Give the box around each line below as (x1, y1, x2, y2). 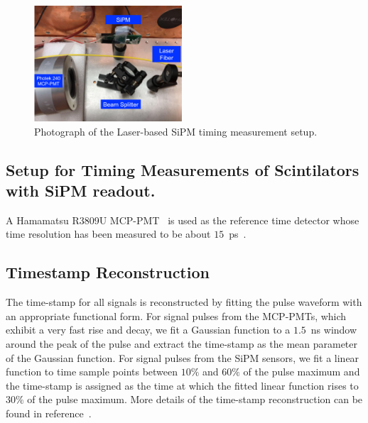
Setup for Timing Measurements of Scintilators (6, 158, 359, 180)
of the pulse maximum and (243, 364, 360, 379)
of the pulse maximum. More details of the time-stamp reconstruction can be (27, 392, 363, 407)
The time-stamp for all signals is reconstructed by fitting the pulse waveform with (6, 295, 362, 309)
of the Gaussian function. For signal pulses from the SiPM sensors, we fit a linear (6, 350, 359, 365)
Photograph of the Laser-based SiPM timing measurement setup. (34, 123, 318, 138)
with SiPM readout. (6, 180, 156, 202)
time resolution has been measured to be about (6, 226, 211, 241)
